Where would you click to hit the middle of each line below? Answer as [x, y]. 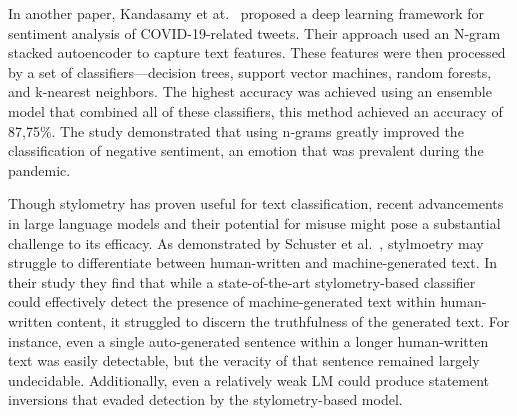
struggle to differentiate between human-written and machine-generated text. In [253, 262]
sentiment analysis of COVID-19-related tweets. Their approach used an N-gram [254, 32]
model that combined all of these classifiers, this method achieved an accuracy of [255, 110]
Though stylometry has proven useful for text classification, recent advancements [256, 203]
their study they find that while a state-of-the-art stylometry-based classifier [242, 281]
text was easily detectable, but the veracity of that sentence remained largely [244, 360]
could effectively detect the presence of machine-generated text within [222, 301]
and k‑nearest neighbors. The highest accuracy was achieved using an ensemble [250, 91]
